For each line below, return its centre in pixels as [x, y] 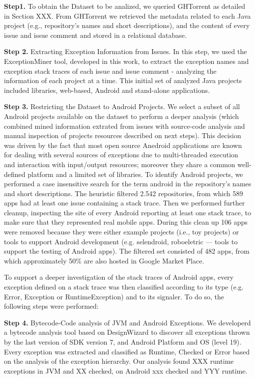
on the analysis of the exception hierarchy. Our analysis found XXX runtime [119, 361]
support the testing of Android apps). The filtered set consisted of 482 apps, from [127, 251]
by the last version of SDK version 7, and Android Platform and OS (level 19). [123, 342]
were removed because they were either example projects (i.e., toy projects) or [121, 232]
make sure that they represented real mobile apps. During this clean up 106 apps [126, 222]
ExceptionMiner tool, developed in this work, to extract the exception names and [127, 61]
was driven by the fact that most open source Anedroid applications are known [123, 145]
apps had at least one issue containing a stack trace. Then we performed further [125, 203]
